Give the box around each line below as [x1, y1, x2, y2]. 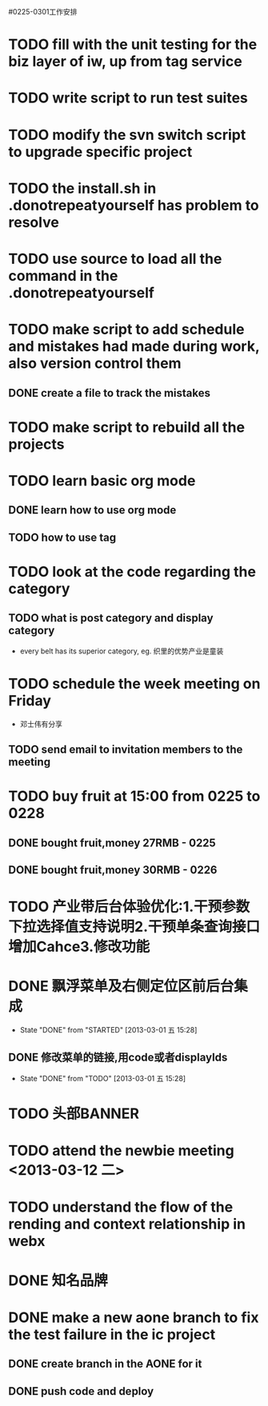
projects [8, 435, 66, 453]
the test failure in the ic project [8, 1325, 216, 1344]
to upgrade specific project [8, 142, 193, 161]
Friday [8, 691, 52, 709]
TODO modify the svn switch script [8, 126, 246, 144]
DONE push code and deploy [8, 1384, 154, 1398]
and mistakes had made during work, [8, 338, 260, 356]
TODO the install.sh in [8, 179, 157, 198]
